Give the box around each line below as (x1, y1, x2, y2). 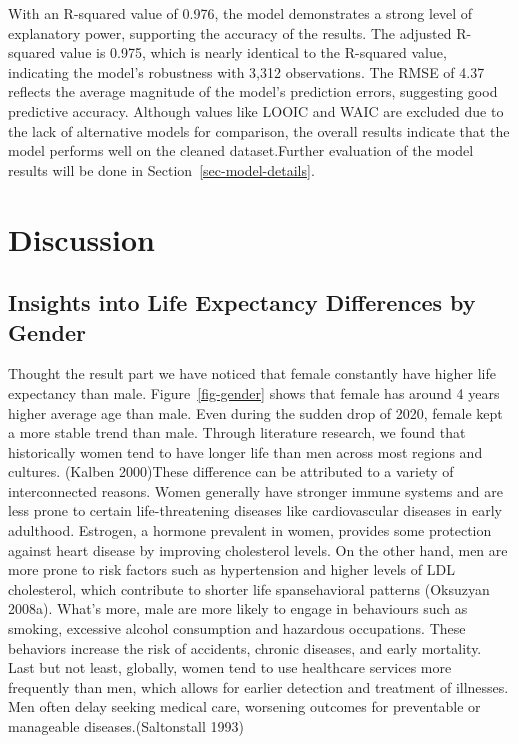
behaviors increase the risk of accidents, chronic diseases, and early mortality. (8, 637, 482, 658)
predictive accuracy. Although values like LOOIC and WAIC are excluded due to (8, 100, 504, 121)
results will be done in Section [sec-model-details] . (8, 159, 315, 180)
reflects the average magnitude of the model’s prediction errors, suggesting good (8, 81, 498, 102)
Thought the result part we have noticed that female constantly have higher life (8, 363, 496, 384)
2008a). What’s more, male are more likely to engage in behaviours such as (8, 598, 468, 619)
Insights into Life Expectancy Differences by (8, 287, 476, 318)
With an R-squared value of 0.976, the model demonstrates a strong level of (8, 3, 473, 23)
